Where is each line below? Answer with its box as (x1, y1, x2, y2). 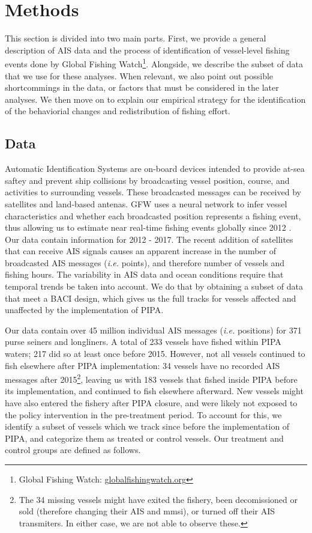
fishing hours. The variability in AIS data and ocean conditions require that (5, 268, 284, 281)
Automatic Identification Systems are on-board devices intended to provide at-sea (5, 162, 305, 175)
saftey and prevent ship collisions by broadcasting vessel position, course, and (5, 174, 290, 186)
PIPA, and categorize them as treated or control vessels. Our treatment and (5, 431, 284, 444)
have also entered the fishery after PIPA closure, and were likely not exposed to (5, 397, 298, 409)
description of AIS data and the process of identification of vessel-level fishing (5, 43, 290, 56)
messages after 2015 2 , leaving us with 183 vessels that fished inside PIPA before (5, 371, 298, 385)
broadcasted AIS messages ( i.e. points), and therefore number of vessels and (5, 256, 285, 269)
